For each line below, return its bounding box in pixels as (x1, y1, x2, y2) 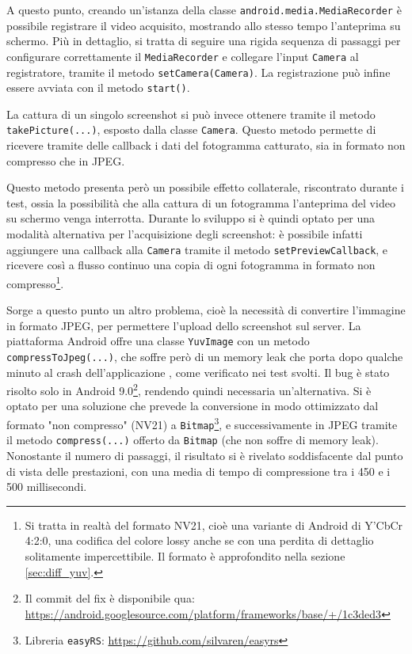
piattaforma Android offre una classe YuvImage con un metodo (6, 333, 310, 349)
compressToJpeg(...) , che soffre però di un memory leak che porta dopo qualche (6, 348, 403, 364)
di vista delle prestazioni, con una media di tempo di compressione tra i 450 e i (6, 462, 391, 479)
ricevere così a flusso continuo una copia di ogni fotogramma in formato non (6, 257, 376, 273)
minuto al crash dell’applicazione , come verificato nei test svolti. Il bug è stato (6, 363, 390, 380)
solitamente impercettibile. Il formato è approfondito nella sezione (25, 548, 345, 564)
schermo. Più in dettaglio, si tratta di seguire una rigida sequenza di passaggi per (6, 32, 401, 49)
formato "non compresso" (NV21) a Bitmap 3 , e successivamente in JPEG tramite (6, 414, 398, 432)
